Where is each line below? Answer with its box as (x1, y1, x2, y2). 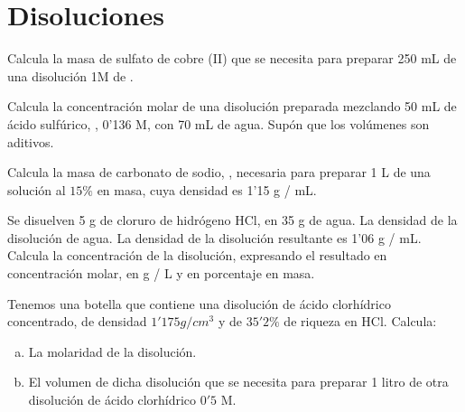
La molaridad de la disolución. (28, 342, 197, 360)
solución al (7, 180, 66, 199)
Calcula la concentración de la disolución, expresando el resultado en (7, 246, 387, 265)
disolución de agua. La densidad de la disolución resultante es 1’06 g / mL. (7, 228, 422, 247)
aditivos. (7, 132, 54, 151)
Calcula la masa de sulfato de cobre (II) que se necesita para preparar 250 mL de (7, 49, 457, 68)
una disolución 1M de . (7, 66, 134, 85)
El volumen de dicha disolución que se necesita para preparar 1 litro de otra (28, 372, 449, 391)
